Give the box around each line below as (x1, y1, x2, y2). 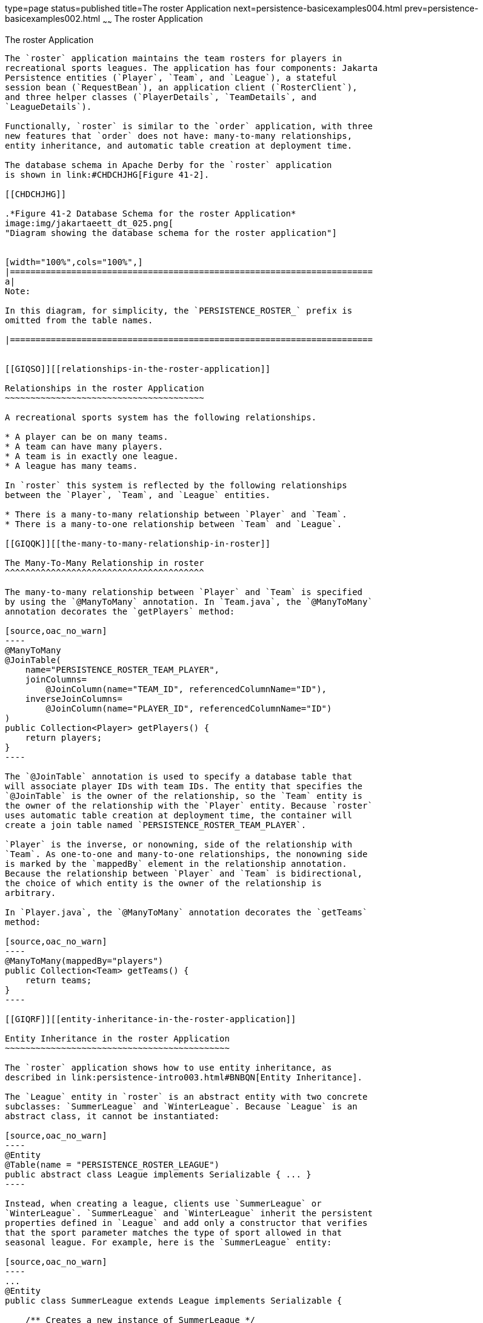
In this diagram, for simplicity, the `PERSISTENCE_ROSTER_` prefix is (5, 305, 353, 315)
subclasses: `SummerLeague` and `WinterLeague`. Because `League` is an (5, 1101, 358, 1111)
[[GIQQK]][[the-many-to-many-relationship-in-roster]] (5, 538, 271, 548)
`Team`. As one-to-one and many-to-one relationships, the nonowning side (5, 849, 368, 859)
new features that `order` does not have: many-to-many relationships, (5, 130, 353, 141)
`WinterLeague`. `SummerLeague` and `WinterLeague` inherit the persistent (5, 1208, 373, 1218)
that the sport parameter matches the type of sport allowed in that (5, 1227, 342, 1237)
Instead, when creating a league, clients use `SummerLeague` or (5, 1198, 322, 1208)
